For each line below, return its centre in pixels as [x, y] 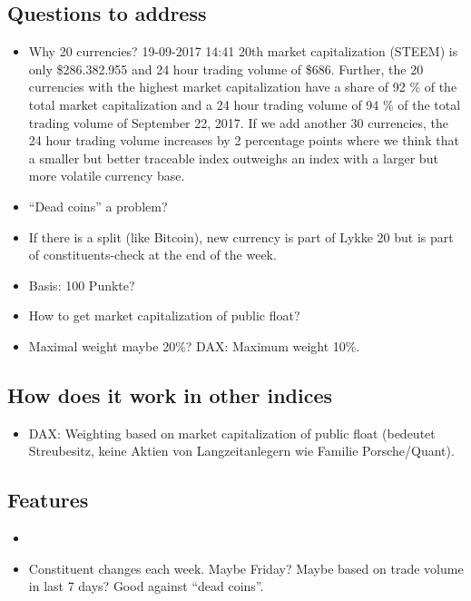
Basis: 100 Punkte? [82, 285]
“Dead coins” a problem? [98, 206]
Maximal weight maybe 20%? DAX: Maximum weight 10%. [194, 345]
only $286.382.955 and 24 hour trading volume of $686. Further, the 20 [226, 69]
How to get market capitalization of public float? [164, 315]
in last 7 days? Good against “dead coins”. [146, 586]
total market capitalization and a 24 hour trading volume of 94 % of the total [245, 104]
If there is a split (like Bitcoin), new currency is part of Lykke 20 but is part [241, 236]
